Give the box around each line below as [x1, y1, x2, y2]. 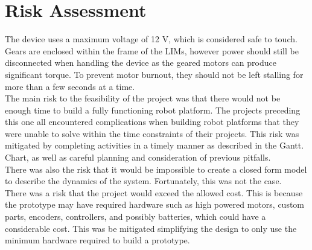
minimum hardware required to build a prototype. [5, 234, 190, 246]
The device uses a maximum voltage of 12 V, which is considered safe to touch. [5, 33, 298, 45]
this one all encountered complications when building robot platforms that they [5, 115, 299, 128]
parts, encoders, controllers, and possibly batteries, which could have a [5, 210, 266, 223]
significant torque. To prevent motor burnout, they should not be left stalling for [5, 68, 304, 80]
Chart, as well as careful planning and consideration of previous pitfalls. [5, 151, 271, 164]
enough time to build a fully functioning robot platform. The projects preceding [5, 103, 301, 116]
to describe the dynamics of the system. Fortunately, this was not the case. [5, 175, 282, 187]
